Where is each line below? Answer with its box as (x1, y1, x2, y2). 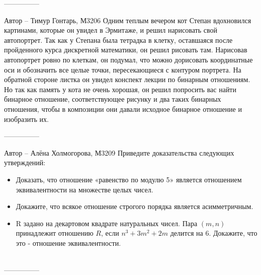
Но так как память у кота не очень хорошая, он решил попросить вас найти (4, 84, 236, 94)
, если (101, 228, 119, 238)
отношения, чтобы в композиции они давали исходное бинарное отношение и (4, 103, 242, 114)
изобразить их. (4, 113, 49, 124)
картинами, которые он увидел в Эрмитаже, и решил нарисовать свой (4, 25, 217, 35)
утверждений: (4, 157, 46, 168)
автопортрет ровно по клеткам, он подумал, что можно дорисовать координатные (4, 54, 253, 64)
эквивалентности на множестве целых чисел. (16, 184, 153, 194)
